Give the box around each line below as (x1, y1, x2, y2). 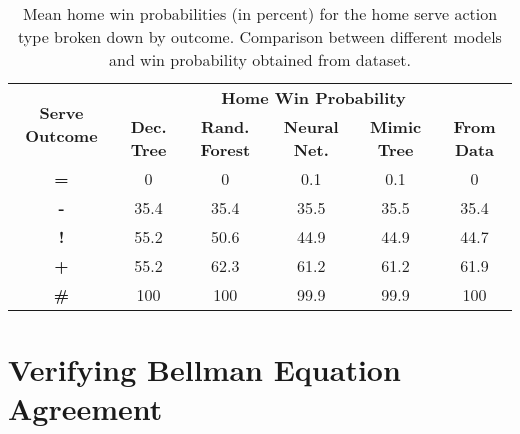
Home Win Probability (221, 86, 406, 109)
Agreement (8, 388, 163, 429)
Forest (200, 138, 251, 161)
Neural (283, 115, 339, 138)
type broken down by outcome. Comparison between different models (18, 25, 502, 48)
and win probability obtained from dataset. (108, 48, 412, 71)
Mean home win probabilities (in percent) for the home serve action (22, 2, 498, 25)
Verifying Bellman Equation (8, 349, 401, 390)
